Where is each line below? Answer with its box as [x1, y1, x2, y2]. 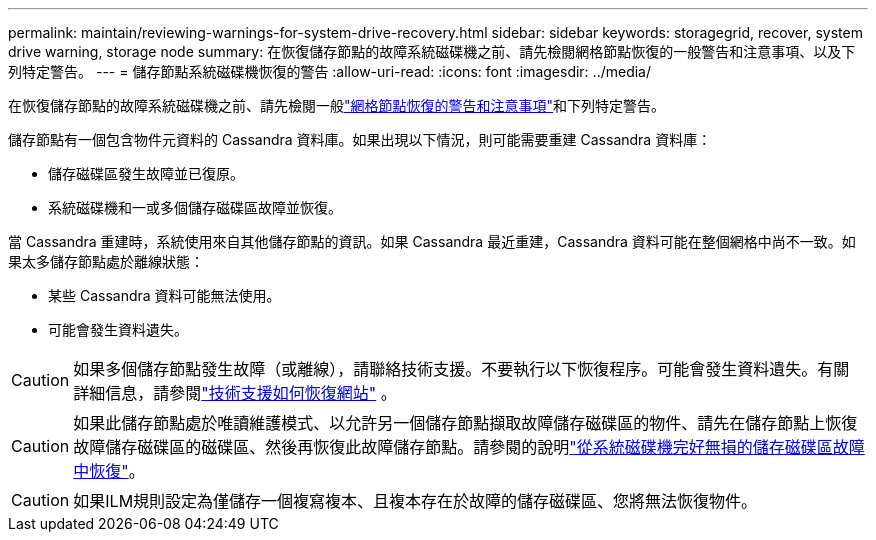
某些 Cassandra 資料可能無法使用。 [48, 287, 281, 304]
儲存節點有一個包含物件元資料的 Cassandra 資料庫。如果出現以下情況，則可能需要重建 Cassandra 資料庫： [8, 131, 712, 148]
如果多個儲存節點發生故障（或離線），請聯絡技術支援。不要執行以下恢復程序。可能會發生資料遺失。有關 [73, 359, 850, 379]
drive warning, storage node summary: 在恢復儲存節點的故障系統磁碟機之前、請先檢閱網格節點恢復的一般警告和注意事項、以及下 [8, 43, 856, 60]
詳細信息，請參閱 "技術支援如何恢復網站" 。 [73, 383, 397, 403]
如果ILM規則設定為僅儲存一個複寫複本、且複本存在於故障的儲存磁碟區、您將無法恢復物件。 [73, 491, 758, 511]
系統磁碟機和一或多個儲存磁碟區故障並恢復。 [48, 199, 342, 216]
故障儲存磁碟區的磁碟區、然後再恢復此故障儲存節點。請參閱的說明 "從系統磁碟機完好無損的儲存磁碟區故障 [73, 437, 865, 457]
